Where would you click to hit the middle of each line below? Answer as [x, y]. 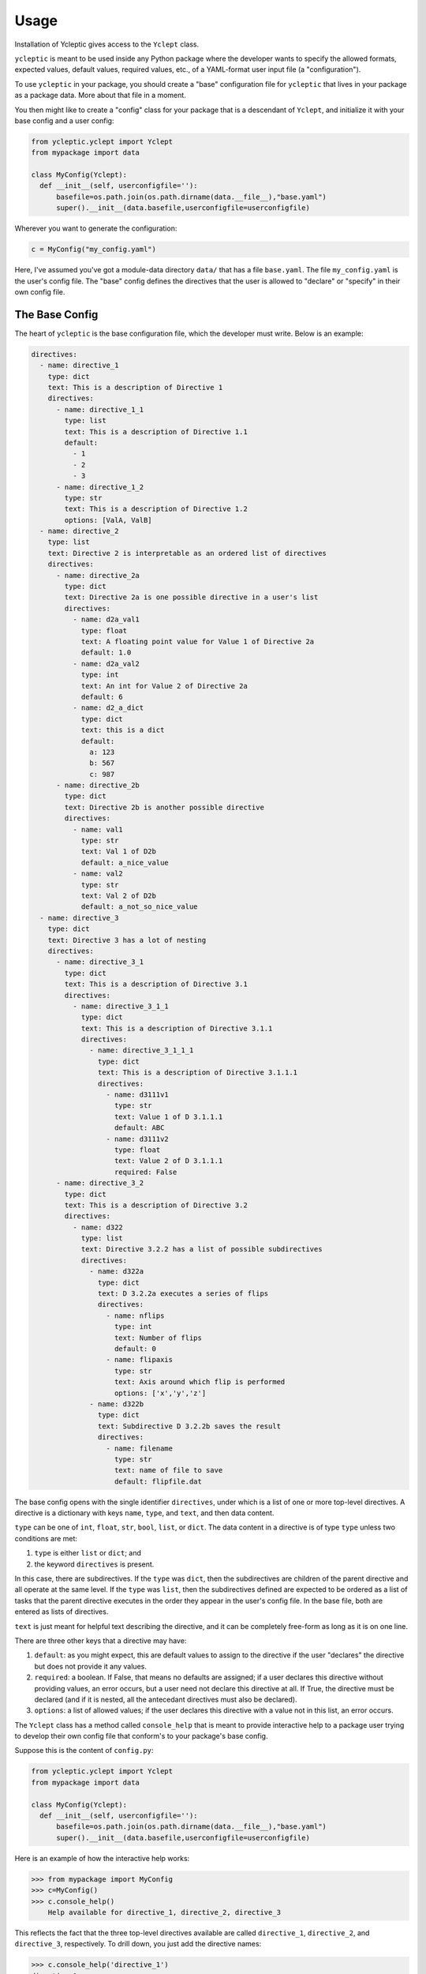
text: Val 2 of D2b [119, 895]
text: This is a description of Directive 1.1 [156, 432]
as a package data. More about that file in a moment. [101, 96]
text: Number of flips [159, 1338]
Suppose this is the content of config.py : [84, 1751]
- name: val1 [98, 829]
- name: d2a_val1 [106, 619]
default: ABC [140, 1128]
